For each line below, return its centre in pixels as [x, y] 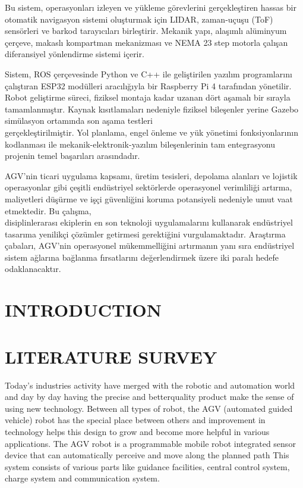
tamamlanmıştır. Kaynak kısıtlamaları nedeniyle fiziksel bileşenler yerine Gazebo [152, 109]
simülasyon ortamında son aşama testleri [79, 121]
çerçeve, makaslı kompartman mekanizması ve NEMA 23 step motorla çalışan [146, 42]
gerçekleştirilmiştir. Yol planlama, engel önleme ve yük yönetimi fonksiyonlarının [151, 132]
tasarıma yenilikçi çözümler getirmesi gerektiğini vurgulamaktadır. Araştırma [145, 234]
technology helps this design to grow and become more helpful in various [137, 431]
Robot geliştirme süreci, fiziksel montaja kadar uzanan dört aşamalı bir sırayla [148, 97]
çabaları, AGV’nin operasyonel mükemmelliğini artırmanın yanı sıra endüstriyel [150, 245]
